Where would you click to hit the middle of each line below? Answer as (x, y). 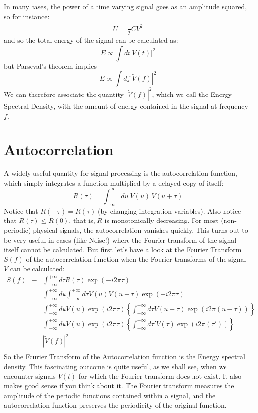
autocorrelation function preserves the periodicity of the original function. (115, 405)
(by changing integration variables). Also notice (169, 210)
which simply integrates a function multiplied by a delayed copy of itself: (114, 182)
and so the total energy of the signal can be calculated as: (91, 40)
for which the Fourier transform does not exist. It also (160, 376)
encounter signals (30, 376)
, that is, (82, 220)
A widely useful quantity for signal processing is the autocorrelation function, (121, 173)
